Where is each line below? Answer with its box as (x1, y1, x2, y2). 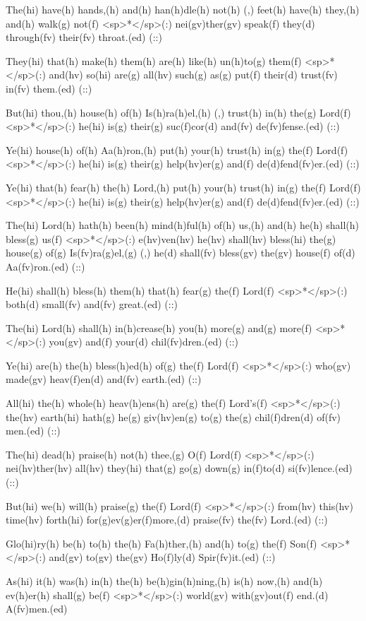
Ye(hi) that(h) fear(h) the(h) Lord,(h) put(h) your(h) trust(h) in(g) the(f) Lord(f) (6, 179, 361, 194)
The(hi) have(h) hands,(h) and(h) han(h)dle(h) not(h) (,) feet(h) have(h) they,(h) (6, 2, 360, 16)
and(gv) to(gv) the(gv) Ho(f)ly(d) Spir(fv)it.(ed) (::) (49, 550, 276, 564)
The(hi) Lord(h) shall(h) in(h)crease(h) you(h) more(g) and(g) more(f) (6, 320, 312, 335)
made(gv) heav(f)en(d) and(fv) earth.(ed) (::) (6, 372, 202, 386)
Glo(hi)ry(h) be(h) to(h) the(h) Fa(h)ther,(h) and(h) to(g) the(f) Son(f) (6, 536, 317, 550)
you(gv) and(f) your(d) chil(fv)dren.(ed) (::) (49, 334, 239, 349)
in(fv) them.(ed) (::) (6, 81, 92, 95)
